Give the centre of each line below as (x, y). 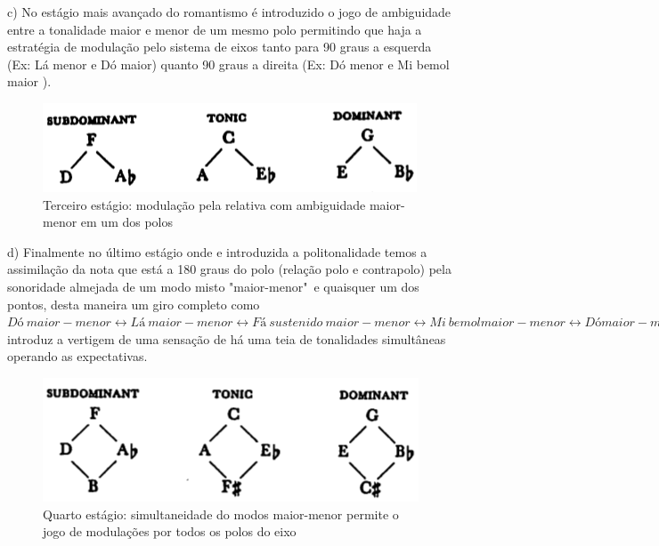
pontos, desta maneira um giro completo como (134, 304)
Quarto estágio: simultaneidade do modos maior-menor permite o (221, 514)
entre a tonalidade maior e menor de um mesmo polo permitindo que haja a (215, 29)
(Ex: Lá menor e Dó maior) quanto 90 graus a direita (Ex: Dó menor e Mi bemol (228, 64)
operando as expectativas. (77, 356)
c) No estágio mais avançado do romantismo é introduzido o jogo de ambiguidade (229, 12)
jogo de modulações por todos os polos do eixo (170, 531)
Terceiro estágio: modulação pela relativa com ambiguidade (204, 204)
